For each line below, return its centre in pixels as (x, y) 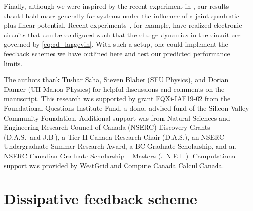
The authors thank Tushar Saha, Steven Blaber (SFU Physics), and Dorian (116, 79)
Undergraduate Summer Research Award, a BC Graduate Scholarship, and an (120, 146)
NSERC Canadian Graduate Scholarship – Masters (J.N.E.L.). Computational (121, 155)
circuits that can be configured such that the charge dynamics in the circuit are (122, 34)
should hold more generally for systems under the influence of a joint (107, 15)
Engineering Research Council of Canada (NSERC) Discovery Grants (107, 127)
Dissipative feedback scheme (100, 199)
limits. (13, 63)
